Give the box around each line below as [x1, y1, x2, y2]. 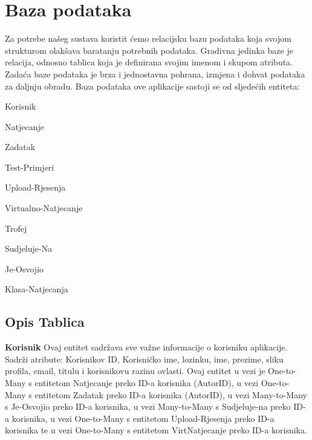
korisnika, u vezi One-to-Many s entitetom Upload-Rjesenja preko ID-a [11, 412, 275, 424]
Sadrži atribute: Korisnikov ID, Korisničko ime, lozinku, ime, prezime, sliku [5, 352, 284, 365]
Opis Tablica [5, 312, 85, 331]
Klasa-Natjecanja [5, 283, 68, 295]
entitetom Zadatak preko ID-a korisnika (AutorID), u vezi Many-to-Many [34, 388, 307, 401]
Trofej [5, 222, 27, 234]
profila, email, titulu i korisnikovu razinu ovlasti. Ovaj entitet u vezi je [5, 364, 265, 377]
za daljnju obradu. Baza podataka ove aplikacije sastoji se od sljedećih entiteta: [5, 79, 300, 92]
